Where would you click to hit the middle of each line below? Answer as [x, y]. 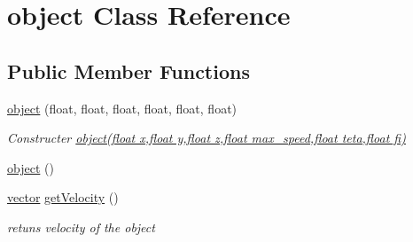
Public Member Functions [129, 70]
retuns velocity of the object [81, 226]
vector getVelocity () [63, 197]
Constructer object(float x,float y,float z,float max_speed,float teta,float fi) [206, 138]
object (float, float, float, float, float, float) [122, 108]
